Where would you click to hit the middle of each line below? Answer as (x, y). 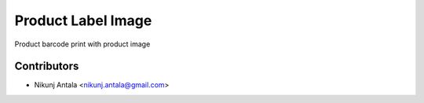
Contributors (47, 66)
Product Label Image (83, 20)
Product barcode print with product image (82, 44)
